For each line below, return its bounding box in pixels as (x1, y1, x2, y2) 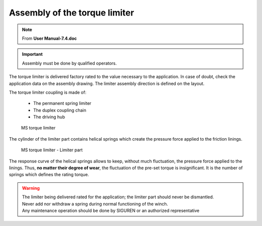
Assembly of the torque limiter (9, 7, 134, 18)
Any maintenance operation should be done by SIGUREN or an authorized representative (22, 208, 200, 213)
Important (22, 51, 43, 57)
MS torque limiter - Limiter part (21, 147, 83, 153)
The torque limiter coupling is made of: (9, 89, 87, 95)
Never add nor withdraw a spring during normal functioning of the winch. (22, 201, 168, 207)
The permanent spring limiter (33, 100, 92, 106)
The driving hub (33, 114, 65, 120)
